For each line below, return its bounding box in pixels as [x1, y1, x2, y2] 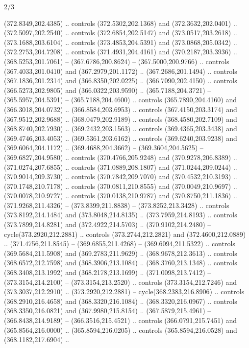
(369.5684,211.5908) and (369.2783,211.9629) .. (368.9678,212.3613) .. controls [4, 248, 237, 258]
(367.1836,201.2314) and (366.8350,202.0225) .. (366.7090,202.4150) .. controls [4, 75, 237, 86]
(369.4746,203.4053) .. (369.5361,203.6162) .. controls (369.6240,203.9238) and [4, 133, 237, 143]
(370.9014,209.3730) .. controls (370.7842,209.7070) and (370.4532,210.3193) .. [4, 171, 237, 182]
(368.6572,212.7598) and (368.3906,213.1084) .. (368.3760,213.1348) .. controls [4, 257, 237, 268]
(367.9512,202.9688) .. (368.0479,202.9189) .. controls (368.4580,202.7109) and [4, 114, 237, 124]
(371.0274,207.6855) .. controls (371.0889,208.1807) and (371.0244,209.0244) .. [4, 162, 237, 172]
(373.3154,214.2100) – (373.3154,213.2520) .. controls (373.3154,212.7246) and [4, 277, 237, 287]
